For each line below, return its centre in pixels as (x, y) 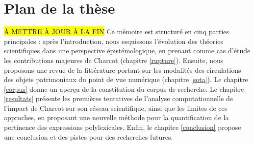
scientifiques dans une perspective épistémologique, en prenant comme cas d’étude (127, 51)
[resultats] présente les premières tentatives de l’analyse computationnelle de (118, 98)
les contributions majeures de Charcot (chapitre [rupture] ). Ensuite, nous (114, 60)
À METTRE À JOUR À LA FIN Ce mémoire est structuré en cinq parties (117, 31)
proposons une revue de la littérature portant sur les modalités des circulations (123, 70)
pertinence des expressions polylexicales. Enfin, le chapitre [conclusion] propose (123, 127)
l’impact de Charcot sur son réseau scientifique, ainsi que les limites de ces (116, 108)
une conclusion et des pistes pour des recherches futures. (89, 136)
